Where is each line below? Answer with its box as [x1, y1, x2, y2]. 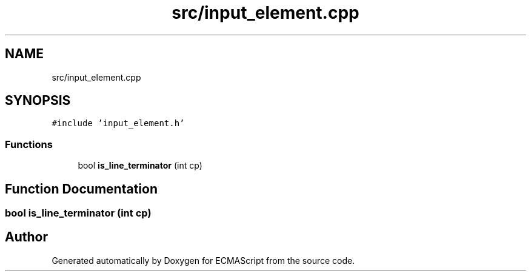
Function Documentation [5, 181, 158, 197]
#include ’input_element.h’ [52, 118, 185, 129]
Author [5, 229, 48, 245]
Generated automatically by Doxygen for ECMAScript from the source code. [52, 255, 355, 266]
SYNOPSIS [5, 93, 71, 109]
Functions [5, 138, 53, 150]
